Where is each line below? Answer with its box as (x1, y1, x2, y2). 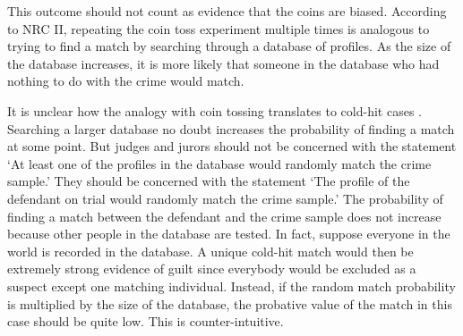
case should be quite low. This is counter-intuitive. (7, 312, 284, 331)
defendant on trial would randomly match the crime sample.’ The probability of (7, 189, 443, 207)
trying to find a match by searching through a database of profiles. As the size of (7, 37, 451, 55)
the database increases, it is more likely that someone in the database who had (7, 54, 440, 72)
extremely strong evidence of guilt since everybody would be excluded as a (7, 259, 416, 278)
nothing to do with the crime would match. (7, 71, 244, 90)
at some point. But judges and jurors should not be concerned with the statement (7, 137, 457, 155)
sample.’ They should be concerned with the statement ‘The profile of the (7, 172, 410, 190)
